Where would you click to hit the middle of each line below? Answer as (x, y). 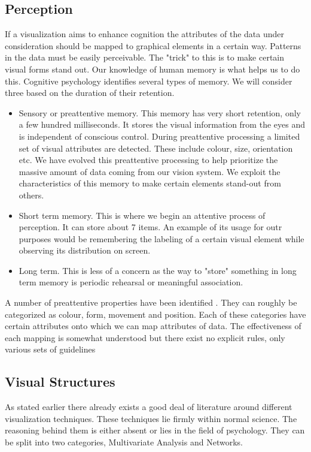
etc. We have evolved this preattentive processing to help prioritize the (148, 160)
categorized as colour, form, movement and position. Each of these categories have (155, 314)
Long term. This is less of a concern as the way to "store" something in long (158, 270)
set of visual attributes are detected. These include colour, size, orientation (156, 148)
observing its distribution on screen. (85, 250)
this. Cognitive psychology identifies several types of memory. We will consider (149, 81)
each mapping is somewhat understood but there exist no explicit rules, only (145, 337)
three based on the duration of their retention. (90, 93)
